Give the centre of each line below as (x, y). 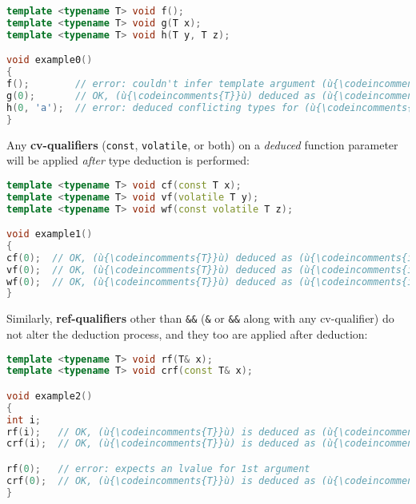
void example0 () (50, 60)
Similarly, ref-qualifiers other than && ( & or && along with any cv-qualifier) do (200, 318)
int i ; (24, 420)
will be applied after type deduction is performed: (128, 160)
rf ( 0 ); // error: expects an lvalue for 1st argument (158, 469)
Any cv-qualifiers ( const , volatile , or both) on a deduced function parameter (202, 144)
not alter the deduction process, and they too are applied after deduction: (187, 333)
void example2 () (50, 396)
